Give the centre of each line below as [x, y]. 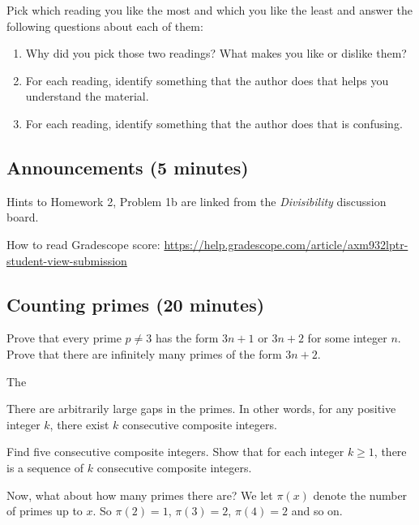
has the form [187, 338]
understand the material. [87, 96]
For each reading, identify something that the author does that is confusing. [214, 123]
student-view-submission [67, 260]
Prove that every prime [64, 338]
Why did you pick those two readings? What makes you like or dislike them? [216, 53]
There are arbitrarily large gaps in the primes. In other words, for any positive [201, 409]
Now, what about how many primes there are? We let [140, 495]
